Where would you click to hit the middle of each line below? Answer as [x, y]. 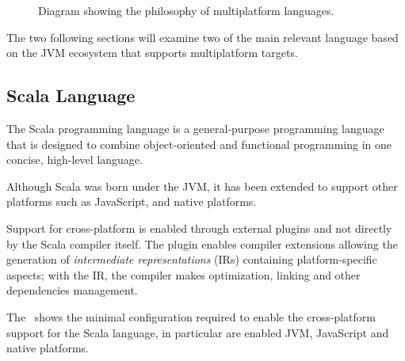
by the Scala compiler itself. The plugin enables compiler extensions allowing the [202, 243]
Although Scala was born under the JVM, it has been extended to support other [202, 186]
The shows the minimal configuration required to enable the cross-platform [191, 316]
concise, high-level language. [75, 160]
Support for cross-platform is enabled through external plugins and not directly [199, 228]
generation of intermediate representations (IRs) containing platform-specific [192, 259]
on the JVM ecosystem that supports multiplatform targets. [152, 53]
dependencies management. [72, 290]
